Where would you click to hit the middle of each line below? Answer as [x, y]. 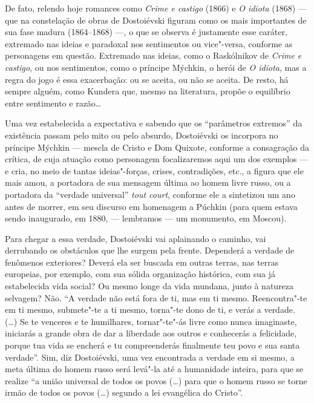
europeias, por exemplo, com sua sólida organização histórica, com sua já [140, 274]
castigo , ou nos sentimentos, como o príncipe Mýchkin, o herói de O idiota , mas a [156, 67]
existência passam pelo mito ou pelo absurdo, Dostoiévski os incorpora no [142, 135]
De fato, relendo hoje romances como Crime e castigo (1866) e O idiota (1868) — [156, 8]
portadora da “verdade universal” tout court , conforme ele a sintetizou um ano [150, 194]
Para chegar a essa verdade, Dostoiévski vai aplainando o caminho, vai [136, 238]
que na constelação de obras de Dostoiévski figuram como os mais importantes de [156, 20]
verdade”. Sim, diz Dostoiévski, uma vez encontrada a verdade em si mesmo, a [150, 357]
